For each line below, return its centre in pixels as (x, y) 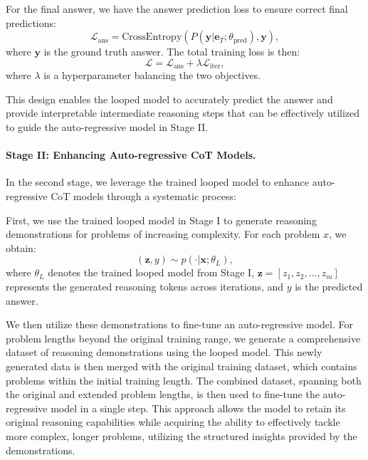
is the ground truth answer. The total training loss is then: (172, 52)
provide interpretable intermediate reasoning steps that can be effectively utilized (183, 113)
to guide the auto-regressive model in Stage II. (107, 127)
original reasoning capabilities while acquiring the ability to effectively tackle (173, 422)
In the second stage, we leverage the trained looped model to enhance (158, 182)
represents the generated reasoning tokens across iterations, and (145, 286)
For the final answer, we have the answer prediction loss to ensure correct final (177, 9)
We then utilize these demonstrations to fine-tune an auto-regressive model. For (179, 324)
